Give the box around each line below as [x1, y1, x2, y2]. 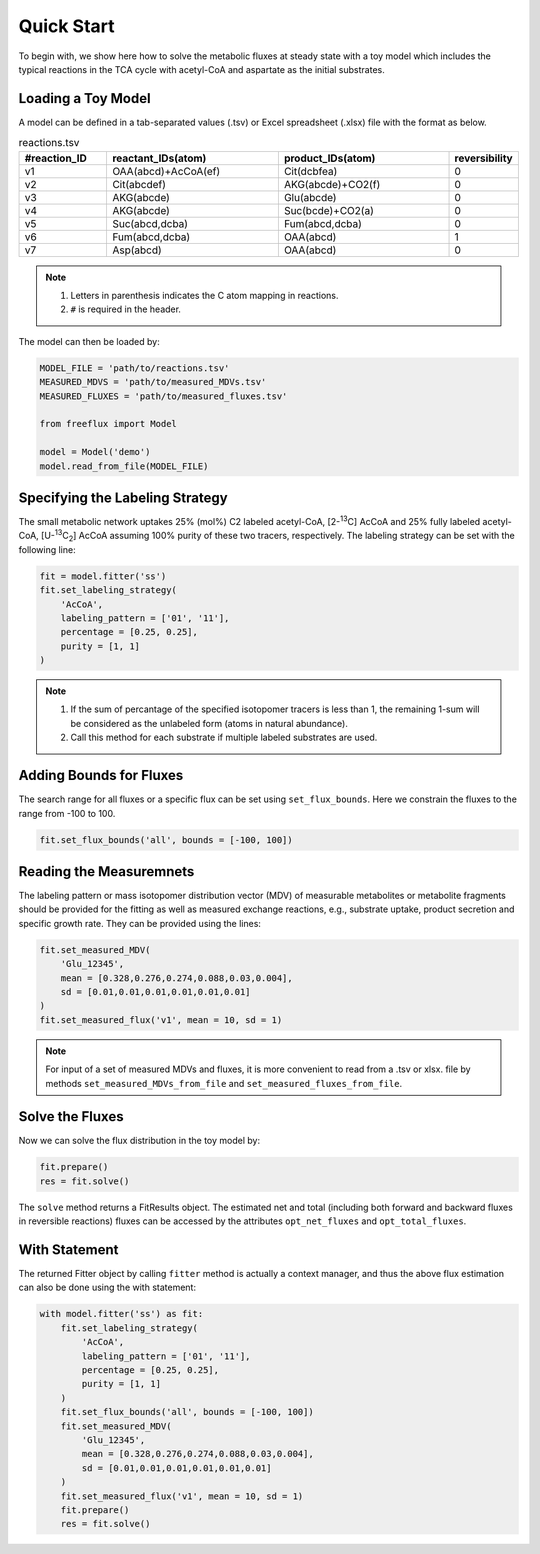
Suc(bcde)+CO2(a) [283, 203, 374, 217]
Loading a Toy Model [18, 90, 151, 107]
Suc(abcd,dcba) [111, 216, 189, 230]
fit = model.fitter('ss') [39, 570, 167, 582]
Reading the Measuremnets [18, 863, 195, 880]
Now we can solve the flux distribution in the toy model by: [18, 1135, 260, 1147]
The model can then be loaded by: [18, 335, 160, 347]
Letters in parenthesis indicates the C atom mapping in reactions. [70, 290, 339, 301]
